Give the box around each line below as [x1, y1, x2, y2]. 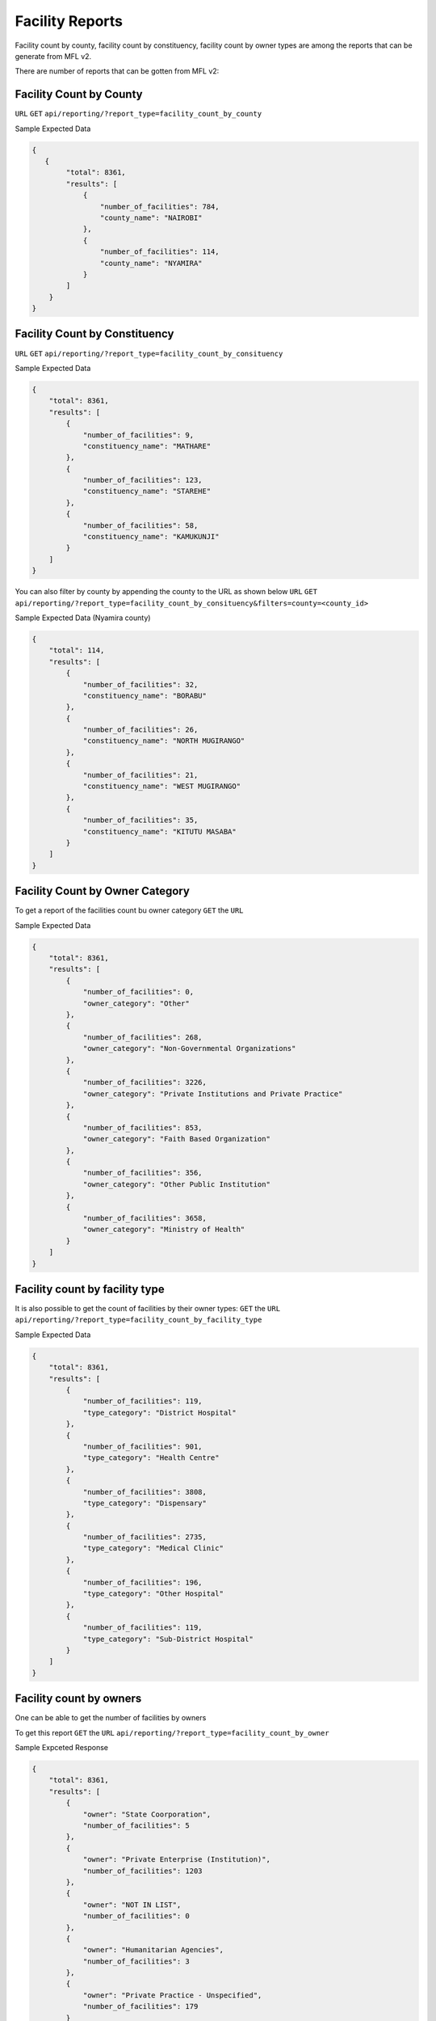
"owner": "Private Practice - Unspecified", [82, 1990, 262, 2000]
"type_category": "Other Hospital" [82, 1589, 224, 1598]
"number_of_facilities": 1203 [82, 1866, 203, 1875]
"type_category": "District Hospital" [82, 1407, 237, 1417]
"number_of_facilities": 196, [82, 1577, 203, 1587]
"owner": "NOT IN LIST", [82, 1900, 182, 1909]
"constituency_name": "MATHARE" [82, 441, 212, 450]
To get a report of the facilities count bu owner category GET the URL [15, 905, 244, 915]
